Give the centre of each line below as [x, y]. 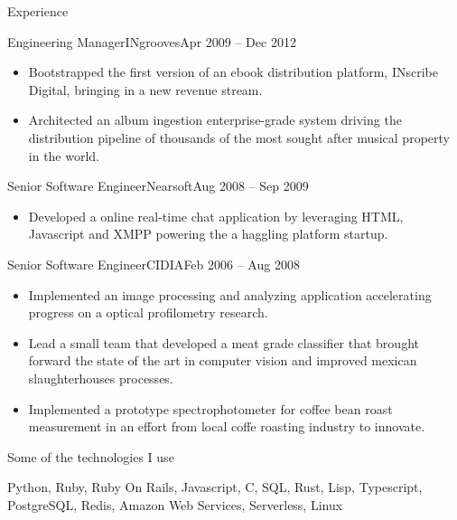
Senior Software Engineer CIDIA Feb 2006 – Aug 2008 [154, 264]
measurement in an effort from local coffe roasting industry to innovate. [227, 426]
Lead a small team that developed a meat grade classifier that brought [224, 342]
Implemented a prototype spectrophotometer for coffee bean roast [210, 408]
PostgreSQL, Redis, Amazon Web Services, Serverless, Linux [175, 504]
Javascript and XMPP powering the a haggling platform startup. [208, 234]
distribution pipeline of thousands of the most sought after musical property [239, 137]
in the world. [64, 155]
